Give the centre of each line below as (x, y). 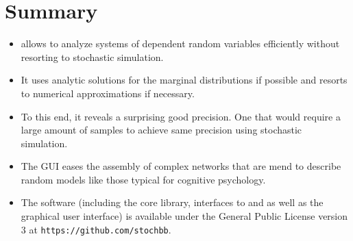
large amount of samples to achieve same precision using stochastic (161, 130)
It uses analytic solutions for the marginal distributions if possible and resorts (184, 80)
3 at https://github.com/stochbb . (96, 229)
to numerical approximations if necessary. (108, 93)
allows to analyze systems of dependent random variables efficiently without (180, 43)
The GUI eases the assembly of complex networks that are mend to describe (181, 166)
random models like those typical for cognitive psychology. (143, 179)
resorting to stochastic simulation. (92, 56)
